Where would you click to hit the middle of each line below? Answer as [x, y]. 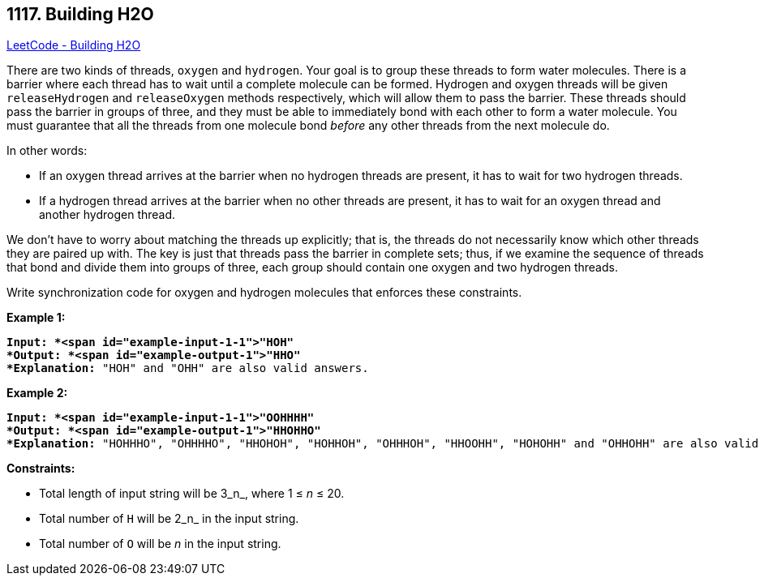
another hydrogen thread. [107, 215]
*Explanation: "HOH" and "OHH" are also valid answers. [188, 368]
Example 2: [37, 393]
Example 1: [36, 318]
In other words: [47, 151]
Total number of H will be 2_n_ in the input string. [169, 519]
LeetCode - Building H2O [74, 45]
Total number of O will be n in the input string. [160, 544]
